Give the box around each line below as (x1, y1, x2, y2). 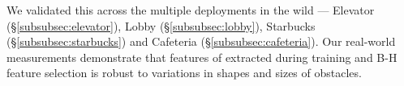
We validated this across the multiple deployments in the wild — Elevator (6, 2, 375, 18)
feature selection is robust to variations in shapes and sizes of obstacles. (6, 64, 362, 81)
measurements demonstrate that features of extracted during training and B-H (6, 48, 398, 65)
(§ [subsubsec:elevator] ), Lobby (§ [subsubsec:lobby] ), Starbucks (6, 17, 316, 34)
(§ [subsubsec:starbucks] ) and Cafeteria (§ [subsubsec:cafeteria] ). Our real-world (6, 33, 396, 50)
